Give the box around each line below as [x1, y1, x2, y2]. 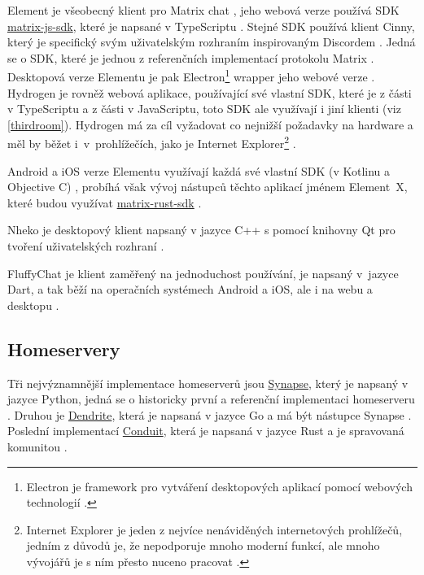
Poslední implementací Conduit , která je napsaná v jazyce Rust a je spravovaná [7, 422, 404, 439]
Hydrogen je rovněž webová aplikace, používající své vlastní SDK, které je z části [7, 84, 412, 101]
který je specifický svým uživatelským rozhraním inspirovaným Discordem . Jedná [7, 33, 416, 50]
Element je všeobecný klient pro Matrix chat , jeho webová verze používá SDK [7, 2, 400, 18]
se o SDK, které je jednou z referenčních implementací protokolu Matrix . [7, 49, 374, 66]
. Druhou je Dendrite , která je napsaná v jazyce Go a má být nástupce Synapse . [7, 406, 412, 423]
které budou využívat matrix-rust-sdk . [7, 194, 202, 211]
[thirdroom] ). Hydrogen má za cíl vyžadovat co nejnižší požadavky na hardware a [7, 115, 413, 133]
